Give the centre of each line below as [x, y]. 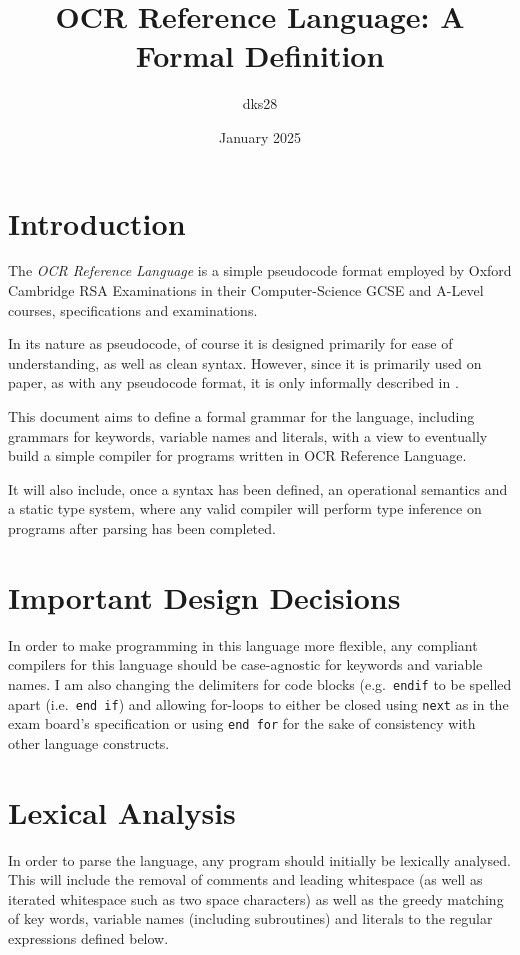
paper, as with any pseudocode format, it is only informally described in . [233, 382]
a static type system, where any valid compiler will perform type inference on [245, 508]
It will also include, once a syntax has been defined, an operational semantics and [258, 488]
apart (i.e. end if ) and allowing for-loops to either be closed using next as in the [258, 703]
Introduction [97, 222]
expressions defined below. [88, 937]
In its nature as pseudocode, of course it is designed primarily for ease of [230, 343]
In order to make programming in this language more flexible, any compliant [243, 644]
